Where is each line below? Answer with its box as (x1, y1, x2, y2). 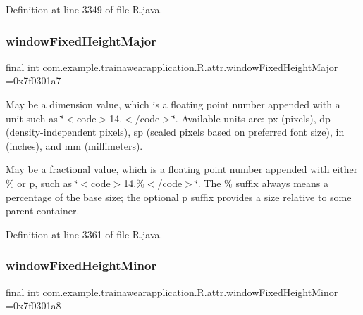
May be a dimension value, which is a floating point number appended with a (6, 97, 340, 111)
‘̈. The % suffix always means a (195, 175, 329, 190)
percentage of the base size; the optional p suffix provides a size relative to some (6, 189, 352, 204)
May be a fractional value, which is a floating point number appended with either (6, 162, 358, 176)
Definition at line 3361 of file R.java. (6, 226, 163, 241)
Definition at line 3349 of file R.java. (6, 2, 163, 16)
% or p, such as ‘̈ (6, 175, 78, 190)
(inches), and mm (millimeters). (6, 138, 143, 153)
